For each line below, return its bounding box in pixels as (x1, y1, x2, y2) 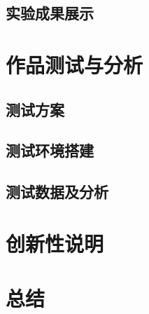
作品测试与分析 (6, 50, 143, 78)
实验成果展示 (6, 2, 94, 24)
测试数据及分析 (6, 181, 108, 203)
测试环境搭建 (6, 139, 94, 161)
